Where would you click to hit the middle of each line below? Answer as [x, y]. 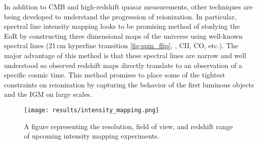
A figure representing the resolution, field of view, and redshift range [129, 126]
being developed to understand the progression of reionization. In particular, [120, 16]
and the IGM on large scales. [48, 94]
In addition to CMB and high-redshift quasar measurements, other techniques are [129, 6]
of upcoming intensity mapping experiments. [92, 136]
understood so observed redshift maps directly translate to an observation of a [123, 65]
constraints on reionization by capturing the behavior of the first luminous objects [129, 84]
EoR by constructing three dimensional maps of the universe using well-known [124, 36]
